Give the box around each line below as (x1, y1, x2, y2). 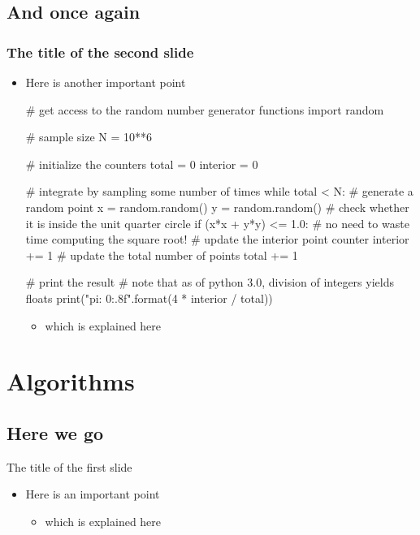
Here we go (6, 420, 104, 445)
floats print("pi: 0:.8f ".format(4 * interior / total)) (25, 289, 273, 306)
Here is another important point (25, 74, 186, 90)
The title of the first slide (6, 458, 132, 475)
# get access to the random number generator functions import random (25, 101, 384, 118)
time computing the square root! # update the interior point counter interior (25, 231, 409, 248)
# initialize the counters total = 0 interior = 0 (25, 155, 258, 172)
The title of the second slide (6, 41, 194, 62)
